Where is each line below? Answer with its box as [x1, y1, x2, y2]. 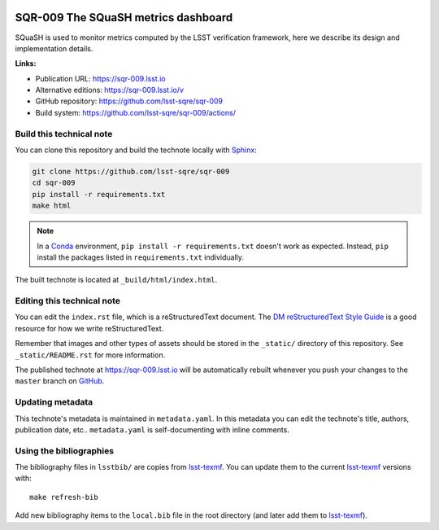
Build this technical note [15, 128, 113, 139]
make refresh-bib [29, 493, 98, 502]
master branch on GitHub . [15, 376, 105, 386]
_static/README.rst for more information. [15, 350, 166, 360]
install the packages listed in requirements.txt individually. [37, 252, 244, 262]
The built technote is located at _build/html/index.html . [15, 275, 218, 285]
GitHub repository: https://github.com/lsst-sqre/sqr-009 [35, 96, 224, 106]
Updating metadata [15, 396, 93, 408]
